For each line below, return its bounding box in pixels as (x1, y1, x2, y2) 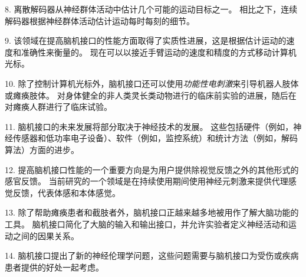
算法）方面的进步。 (5, 143, 79, 155)
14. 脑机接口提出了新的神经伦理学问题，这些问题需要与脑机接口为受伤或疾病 (5, 249, 299, 262)
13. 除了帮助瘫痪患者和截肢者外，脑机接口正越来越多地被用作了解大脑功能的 (5, 206, 299, 219)
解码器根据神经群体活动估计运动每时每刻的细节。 (5, 14, 195, 27)
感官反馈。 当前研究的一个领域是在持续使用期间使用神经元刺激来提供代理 (5, 175, 288, 187)
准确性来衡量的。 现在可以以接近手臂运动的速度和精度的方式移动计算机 (21, 45, 297, 58)
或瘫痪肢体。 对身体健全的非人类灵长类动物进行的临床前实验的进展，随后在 (5, 89, 297, 101)
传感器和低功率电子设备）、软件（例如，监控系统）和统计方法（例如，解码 (12, 132, 298, 144)
